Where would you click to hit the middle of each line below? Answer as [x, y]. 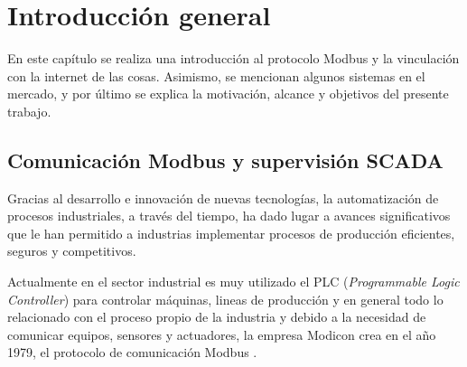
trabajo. [29, 111]
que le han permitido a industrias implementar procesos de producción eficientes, [231, 233]
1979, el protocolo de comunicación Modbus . [132, 352]
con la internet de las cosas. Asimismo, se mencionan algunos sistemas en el [216, 75]
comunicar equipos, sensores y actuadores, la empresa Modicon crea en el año [222, 334]
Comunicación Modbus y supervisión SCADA [225, 160]
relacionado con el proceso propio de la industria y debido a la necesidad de [217, 317]
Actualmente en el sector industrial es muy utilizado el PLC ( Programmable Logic [233, 282]
